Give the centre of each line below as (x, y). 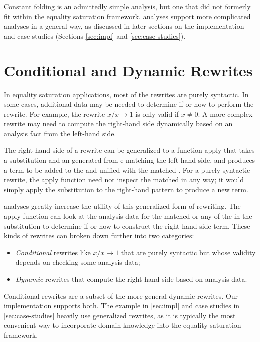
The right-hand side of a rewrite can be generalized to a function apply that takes (129, 150)
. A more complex (225, 114)
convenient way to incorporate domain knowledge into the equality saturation (123, 325)
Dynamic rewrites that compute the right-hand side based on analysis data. (131, 279)
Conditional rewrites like (53, 252)
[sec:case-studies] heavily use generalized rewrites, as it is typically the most (120, 315)
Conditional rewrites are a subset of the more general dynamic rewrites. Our (121, 296)
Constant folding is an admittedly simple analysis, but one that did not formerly (127, 6)
